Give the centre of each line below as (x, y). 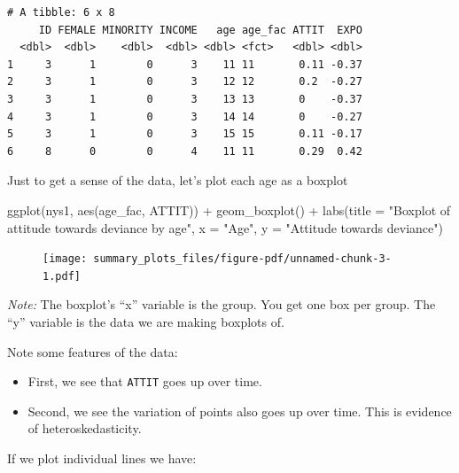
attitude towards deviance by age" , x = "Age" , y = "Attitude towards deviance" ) (225, 227)
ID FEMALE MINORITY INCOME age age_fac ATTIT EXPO (200, 30)
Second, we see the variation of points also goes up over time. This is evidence (240, 411)
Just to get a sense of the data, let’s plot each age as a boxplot (178, 180)
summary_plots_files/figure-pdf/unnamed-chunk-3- (242, 259)
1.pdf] (62, 276)
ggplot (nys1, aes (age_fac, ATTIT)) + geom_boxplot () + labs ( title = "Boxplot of (229, 209)
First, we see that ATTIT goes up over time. (145, 381)
